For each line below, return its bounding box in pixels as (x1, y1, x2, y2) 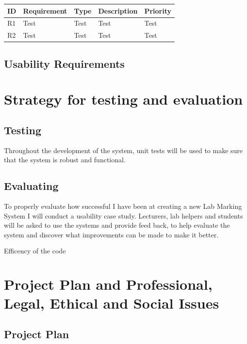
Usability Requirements (4, 56, 125, 71)
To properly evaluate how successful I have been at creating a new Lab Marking (4, 201, 242, 211)
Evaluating (4, 178, 59, 193)
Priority (144, 5, 172, 16)
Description (98, 5, 138, 16)
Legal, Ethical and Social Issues (4, 293, 219, 313)
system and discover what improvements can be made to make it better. (4, 229, 219, 239)
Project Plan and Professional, (4, 274, 213, 294)
